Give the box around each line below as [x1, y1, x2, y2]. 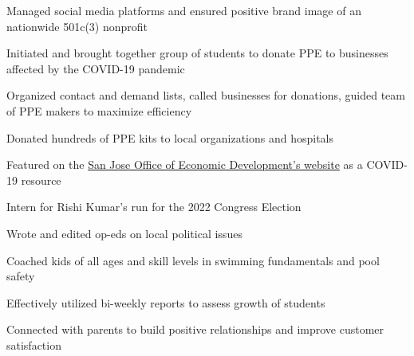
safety [6, 268, 35, 284]
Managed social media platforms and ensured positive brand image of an [6, 2, 361, 18]
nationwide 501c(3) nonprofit [6, 18, 148, 34]
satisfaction [6, 336, 61, 353]
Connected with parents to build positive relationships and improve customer [6, 321, 384, 338]
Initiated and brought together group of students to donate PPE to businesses [6, 45, 388, 61]
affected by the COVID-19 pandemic [6, 60, 185, 76]
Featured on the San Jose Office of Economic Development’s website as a [6, 156, 363, 173]
